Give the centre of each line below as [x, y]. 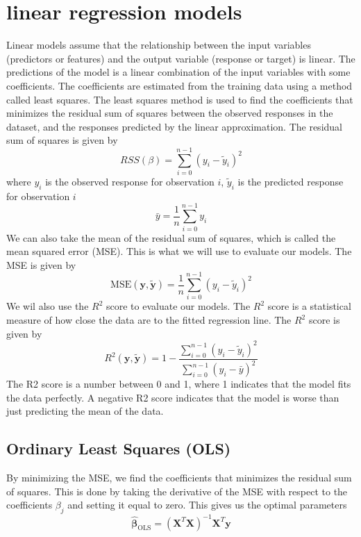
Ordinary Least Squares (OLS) [119, 448]
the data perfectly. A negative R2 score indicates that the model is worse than [173, 397]
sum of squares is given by [62, 140]
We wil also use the [48, 306]
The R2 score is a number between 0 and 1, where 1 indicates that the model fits [179, 384]
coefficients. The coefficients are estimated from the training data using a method [179, 85]
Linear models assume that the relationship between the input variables [159, 45]
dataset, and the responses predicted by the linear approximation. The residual [174, 126]
